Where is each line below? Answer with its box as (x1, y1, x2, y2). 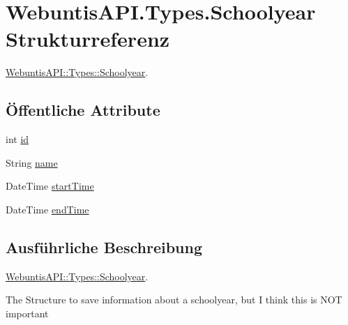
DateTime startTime (6, 179, 94, 193)
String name (6, 155, 58, 169)
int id (6, 132, 29, 146)
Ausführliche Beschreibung (6, 236, 202, 257)
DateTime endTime (6, 202, 89, 216)
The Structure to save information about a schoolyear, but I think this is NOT (6, 292, 342, 307)
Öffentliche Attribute (6, 99, 160, 121)
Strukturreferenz (6, 24, 170, 53)
